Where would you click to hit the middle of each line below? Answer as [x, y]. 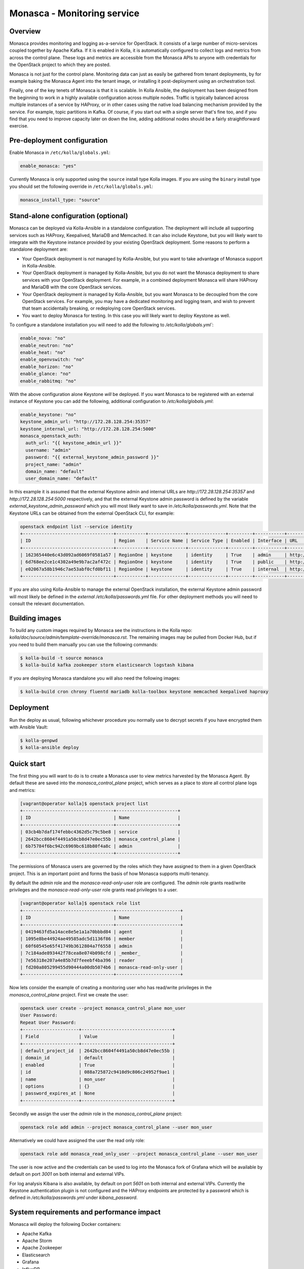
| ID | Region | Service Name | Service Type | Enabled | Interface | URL [159, 541]
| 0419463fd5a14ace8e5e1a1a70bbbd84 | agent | [102, 932]
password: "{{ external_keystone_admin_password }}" [92, 457]
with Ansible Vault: [29, 727]
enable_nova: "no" [43, 338]
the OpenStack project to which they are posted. [60, 65]
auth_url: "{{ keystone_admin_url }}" [73, 443]
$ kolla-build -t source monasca [62, 658]
